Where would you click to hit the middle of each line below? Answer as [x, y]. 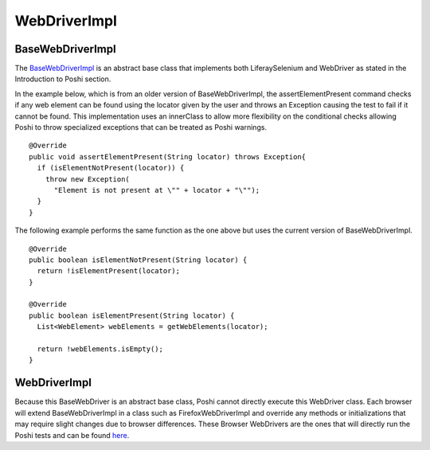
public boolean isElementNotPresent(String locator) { [138, 260]
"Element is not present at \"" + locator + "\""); [157, 190]
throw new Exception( [88, 179]
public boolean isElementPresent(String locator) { [132, 315]
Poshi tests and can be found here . [72, 435]
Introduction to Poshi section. [63, 79]
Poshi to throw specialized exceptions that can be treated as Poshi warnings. [141, 127]
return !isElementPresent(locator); [109, 271]
